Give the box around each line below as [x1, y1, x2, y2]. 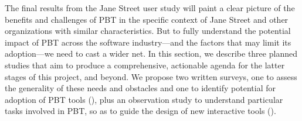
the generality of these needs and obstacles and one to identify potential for [5, 82, 276, 94]
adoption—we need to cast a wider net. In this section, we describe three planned [5, 47, 297, 60]
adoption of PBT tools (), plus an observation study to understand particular [5, 93, 283, 105]
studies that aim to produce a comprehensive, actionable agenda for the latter [5, 58, 285, 71]
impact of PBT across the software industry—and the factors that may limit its [5, 36, 291, 48]
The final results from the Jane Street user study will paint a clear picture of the [5, 2, 295, 13]
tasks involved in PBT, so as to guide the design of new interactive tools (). [5, 105, 276, 117]
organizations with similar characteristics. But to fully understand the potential [5, 25, 291, 37]
